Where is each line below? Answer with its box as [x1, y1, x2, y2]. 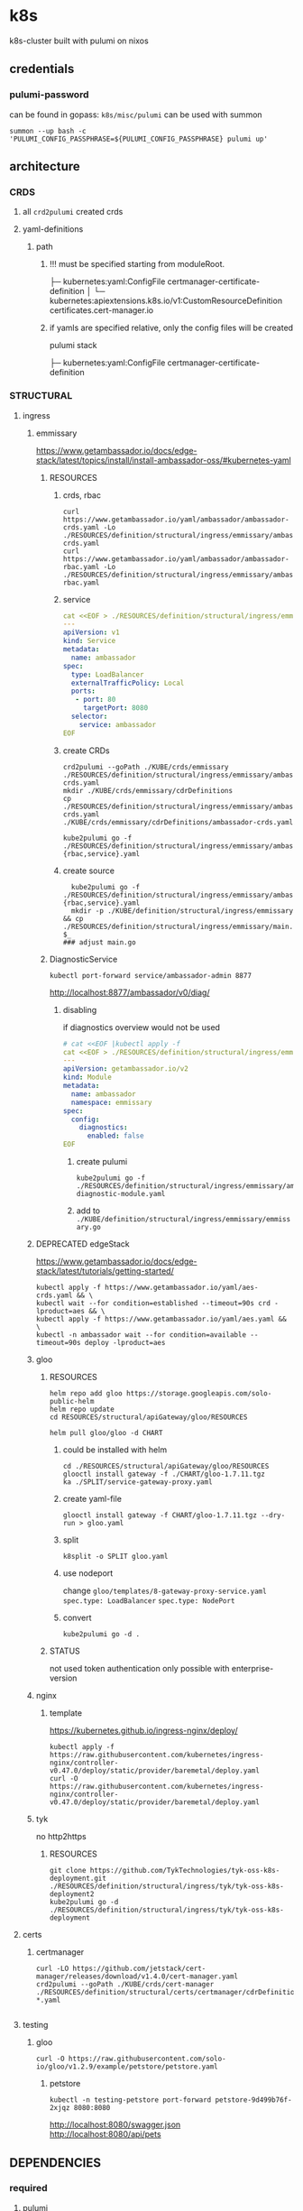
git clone [49, 1866, 87, 1875]
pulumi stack [49, 340, 97, 351]
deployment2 [49, 1890, 95, 1899]
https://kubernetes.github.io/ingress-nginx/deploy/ [49, 1725, 238, 1737]
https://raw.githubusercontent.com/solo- [68, 2054, 227, 2064]
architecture [9, 159, 81, 174]
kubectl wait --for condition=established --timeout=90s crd [35, 1299, 271, 1308]
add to [76, 1205, 101, 1216]
